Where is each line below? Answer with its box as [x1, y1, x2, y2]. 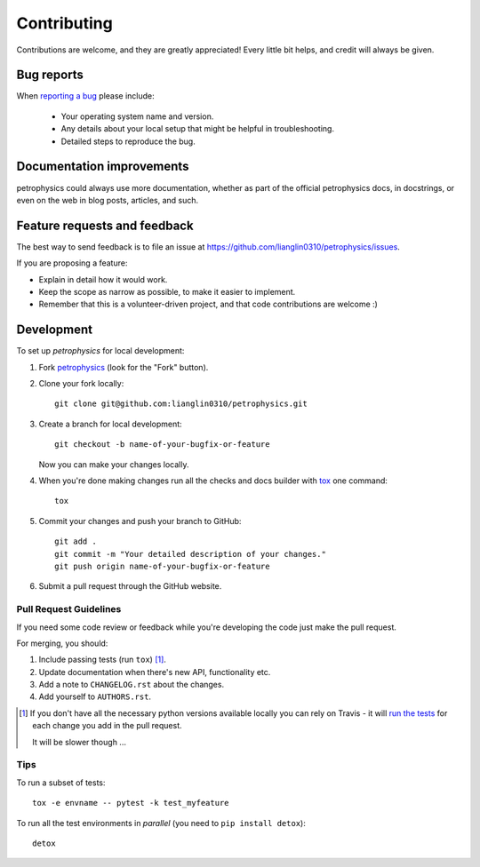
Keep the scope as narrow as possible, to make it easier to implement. [38, 287, 296, 297]
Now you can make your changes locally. [38, 458, 189, 470]
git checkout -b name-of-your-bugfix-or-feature [54, 440, 270, 449]
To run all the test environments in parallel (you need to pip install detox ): [16, 817, 306, 828]
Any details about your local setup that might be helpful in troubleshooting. [60, 123, 335, 134]
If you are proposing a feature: [16, 258, 128, 268]
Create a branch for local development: [38, 418, 182, 429]
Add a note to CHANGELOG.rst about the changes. [38, 680, 225, 690]
